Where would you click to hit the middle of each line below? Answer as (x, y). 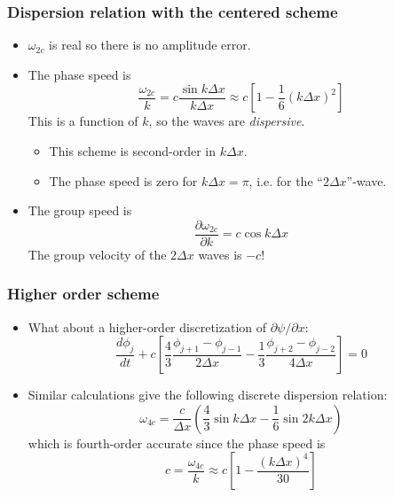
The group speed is (80, 210)
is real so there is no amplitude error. (150, 45)
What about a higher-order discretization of (147, 326)
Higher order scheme (83, 294)
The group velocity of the (97, 254)
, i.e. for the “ (286, 180)
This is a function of (83, 121)
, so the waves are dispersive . (227, 121)
